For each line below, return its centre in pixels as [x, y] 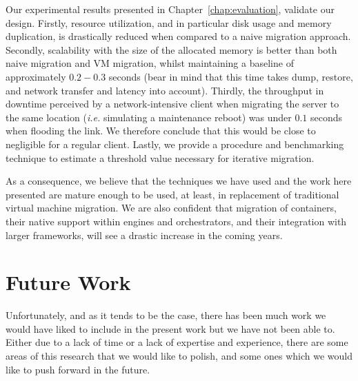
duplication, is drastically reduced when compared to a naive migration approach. [178, 36]
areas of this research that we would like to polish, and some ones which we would [179, 356]
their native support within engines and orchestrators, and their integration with [176, 221]
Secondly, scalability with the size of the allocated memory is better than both [171, 49]
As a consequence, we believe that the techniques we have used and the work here [179, 181]
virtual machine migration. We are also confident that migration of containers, [171, 208]
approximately [36, 76]
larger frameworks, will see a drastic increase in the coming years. [144, 235]
